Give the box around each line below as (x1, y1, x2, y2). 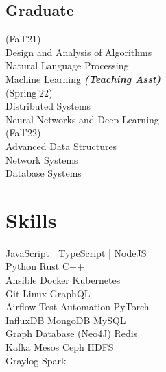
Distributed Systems (5, 99, 91, 113)
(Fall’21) (5, 32, 41, 46)
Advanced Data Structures (5, 138, 117, 153)
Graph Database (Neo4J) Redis (5, 326, 138, 340)
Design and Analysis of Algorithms (5, 45, 152, 59)
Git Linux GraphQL (5, 286, 91, 300)
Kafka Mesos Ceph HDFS (5, 340, 114, 354)
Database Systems (5, 166, 82, 180)
